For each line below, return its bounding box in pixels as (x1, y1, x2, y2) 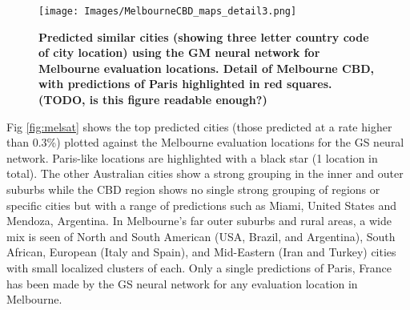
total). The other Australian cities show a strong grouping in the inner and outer (6, 165, 404, 182)
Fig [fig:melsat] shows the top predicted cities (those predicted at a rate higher (6, 118, 392, 135)
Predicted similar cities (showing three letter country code (38, 28, 369, 45)
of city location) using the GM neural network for (38, 44, 320, 61)
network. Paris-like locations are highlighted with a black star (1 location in (6, 149, 378, 166)
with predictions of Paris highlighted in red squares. (38, 75, 332, 92)
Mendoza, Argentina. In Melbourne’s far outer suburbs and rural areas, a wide (6, 212, 392, 229)
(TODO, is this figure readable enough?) (38, 91, 267, 108)
